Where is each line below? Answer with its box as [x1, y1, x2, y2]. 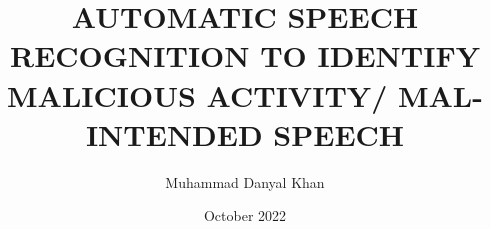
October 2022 [203, 205, 287, 226]
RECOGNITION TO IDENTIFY [9, 35, 481, 76]
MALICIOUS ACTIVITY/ [7, 74, 388, 115]
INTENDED [85, 113, 263, 154]
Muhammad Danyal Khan [165, 171, 325, 192]
